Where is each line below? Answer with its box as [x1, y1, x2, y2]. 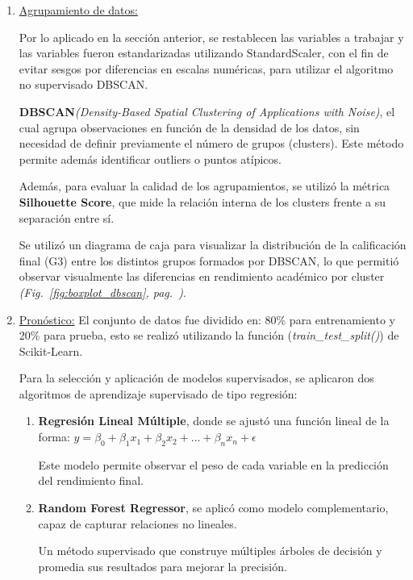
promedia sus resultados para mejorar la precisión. [38, 557, 287, 574]
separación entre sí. [19, 209, 115, 226]
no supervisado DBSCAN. [19, 76, 148, 93]
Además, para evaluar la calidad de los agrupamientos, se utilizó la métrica [19, 177, 390, 194]
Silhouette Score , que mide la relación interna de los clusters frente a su [19, 193, 386, 210]
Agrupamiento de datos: [19, 2, 138, 18]
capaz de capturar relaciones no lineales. [38, 515, 237, 532]
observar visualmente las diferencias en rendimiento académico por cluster [19, 268, 385, 285]
